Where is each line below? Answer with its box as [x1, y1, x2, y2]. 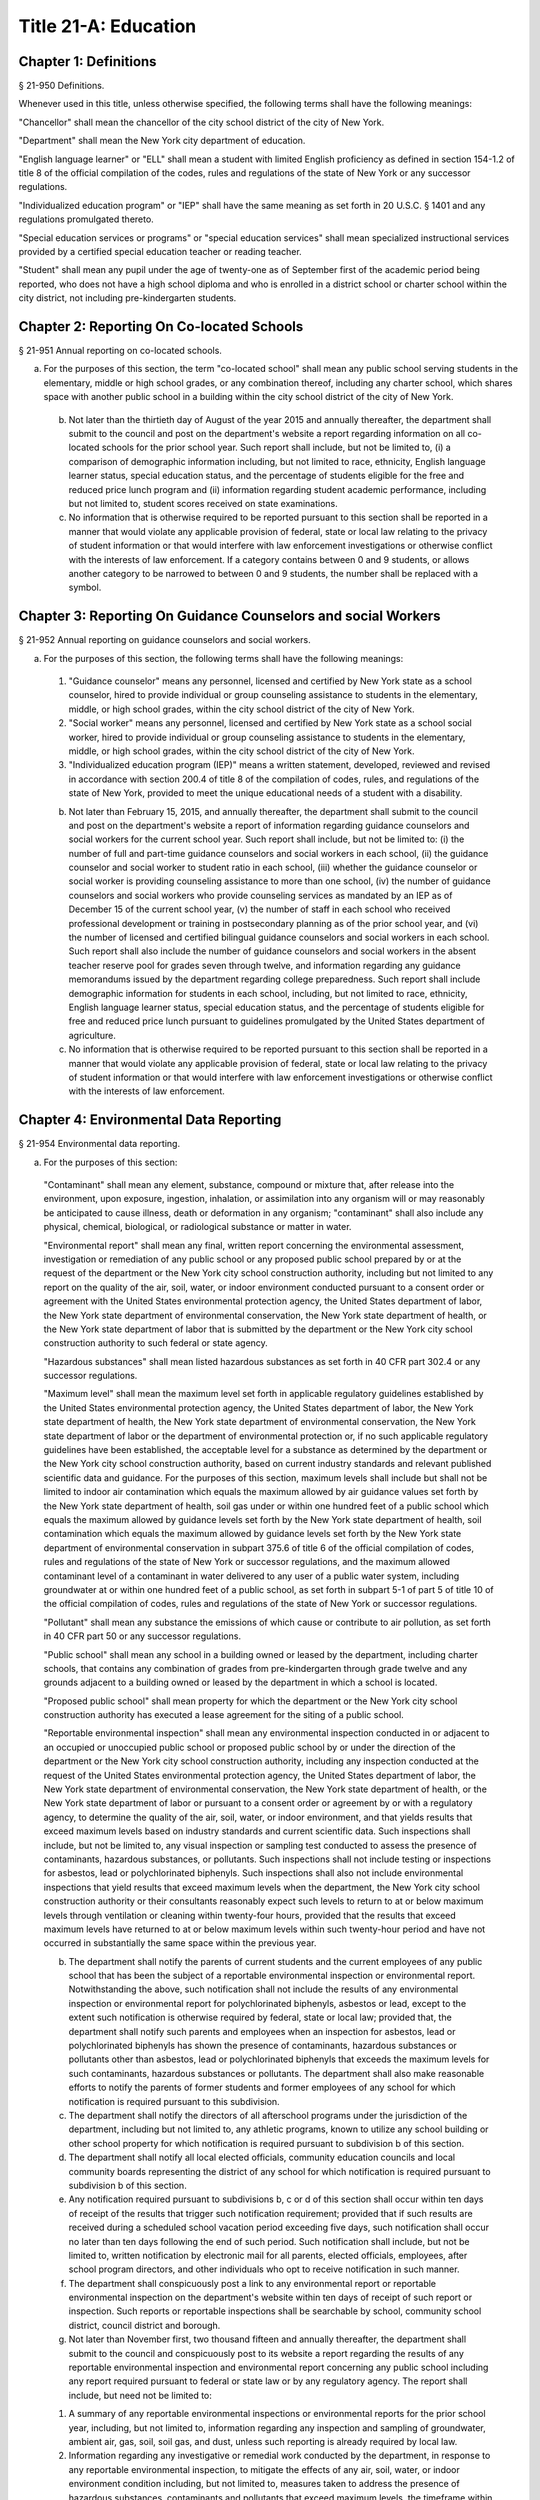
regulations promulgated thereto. [18, 213, 154, 225]
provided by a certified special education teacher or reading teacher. [18, 245, 302, 257]
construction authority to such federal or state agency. [43, 1337, 269, 1349]
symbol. [68, 581, 102, 594]
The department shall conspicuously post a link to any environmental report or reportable [68, 2277, 437, 2289]
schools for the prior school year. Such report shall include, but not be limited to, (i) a [101, 441, 452, 454]
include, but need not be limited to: [68, 2389, 212, 2401]
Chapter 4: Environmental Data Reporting [18, 1111, 282, 1129]
